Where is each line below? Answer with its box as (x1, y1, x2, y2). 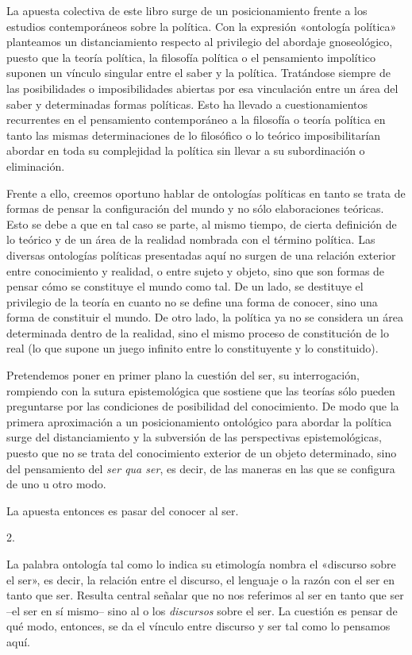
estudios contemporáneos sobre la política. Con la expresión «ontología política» (6, 17, 397, 34)
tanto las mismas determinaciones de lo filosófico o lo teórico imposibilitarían (6, 126, 381, 143)
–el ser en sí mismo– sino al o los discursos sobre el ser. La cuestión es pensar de (6, 602, 398, 618)
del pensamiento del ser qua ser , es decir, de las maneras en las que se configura (6, 460, 395, 476)
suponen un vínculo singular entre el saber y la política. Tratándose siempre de (6, 64, 391, 81)
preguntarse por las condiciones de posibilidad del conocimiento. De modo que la (6, 398, 399, 414)
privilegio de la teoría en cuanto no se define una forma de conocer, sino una (6, 293, 378, 310)
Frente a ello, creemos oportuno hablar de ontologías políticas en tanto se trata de (6, 184, 406, 201)
